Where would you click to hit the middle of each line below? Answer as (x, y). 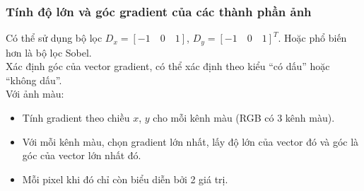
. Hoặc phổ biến (312, 38)
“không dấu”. (34, 80)
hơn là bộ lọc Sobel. (49, 52)
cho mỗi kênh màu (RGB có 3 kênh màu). (244, 118)
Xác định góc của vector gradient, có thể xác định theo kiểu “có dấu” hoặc (168, 66)
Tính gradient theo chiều (76, 118)
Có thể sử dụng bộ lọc (54, 38)
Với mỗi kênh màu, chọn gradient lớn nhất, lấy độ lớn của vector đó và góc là (190, 141)
